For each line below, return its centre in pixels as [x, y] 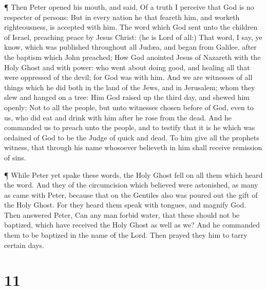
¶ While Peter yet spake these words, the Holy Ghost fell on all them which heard [133, 174]
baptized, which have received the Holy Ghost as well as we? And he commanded [132, 225]
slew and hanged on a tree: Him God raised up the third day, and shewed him [127, 97]
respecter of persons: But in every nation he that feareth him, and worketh [122, 17]
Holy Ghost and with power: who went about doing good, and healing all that [127, 67]
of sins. [15, 157]
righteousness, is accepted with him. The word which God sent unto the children [131, 27]
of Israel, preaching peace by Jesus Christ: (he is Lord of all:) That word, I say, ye [133, 37]
